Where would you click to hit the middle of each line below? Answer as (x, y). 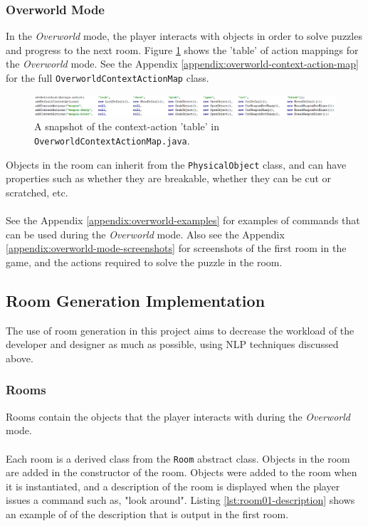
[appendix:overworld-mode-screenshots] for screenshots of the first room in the (176, 248)
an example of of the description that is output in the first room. (147, 514)
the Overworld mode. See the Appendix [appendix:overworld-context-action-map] (182, 64)
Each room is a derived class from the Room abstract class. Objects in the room (178, 458)
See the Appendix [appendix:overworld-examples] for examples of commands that (183, 220)
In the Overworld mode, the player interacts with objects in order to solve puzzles (184, 36)
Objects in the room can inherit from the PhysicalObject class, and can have (176, 164)
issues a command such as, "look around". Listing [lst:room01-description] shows (180, 500)
